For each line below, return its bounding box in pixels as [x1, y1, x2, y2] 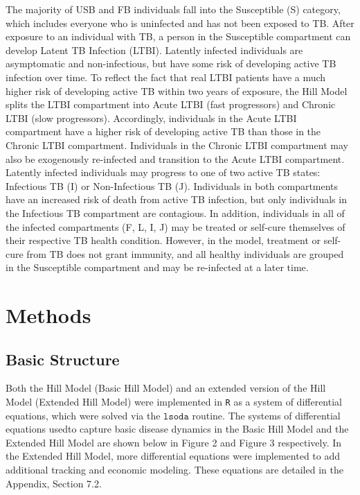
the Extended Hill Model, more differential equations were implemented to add [6, 449, 340, 463]
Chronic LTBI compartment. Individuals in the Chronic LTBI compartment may [6, 137, 348, 152]
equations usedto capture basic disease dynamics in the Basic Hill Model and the [6, 422, 349, 436]
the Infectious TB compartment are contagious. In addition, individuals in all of [6, 205, 345, 220]
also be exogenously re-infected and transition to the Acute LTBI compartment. [6, 151, 345, 166]
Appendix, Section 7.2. [6, 476, 102, 490]
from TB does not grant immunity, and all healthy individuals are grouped [26, 246, 344, 261]
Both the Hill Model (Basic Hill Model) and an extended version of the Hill [6, 381, 326, 395]
